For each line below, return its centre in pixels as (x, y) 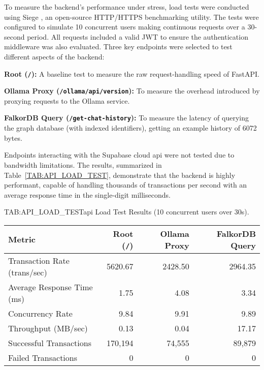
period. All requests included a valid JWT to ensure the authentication (138, 36)
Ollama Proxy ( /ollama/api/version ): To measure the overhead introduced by (132, 91)
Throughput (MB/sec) (48, 328)
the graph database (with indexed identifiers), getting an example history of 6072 (130, 128)
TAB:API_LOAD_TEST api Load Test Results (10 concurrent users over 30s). (127, 212)
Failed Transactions (43, 357)
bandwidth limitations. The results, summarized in (83, 164)
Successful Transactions (50, 343)
